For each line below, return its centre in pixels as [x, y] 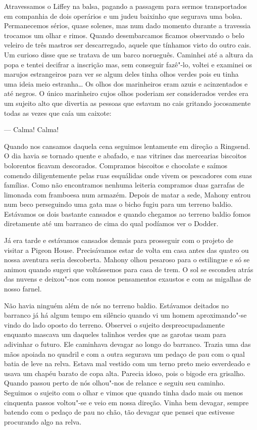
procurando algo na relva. [43, 421]
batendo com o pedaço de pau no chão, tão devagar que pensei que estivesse [119, 412]
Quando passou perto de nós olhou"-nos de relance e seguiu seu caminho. [115, 383]
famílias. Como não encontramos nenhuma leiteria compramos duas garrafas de [124, 185]
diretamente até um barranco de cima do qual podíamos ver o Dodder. [111, 223]
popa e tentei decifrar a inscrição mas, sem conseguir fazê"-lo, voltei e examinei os [128, 64]
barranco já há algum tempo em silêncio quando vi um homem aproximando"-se [126, 315]
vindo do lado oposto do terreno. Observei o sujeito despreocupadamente [114, 324]
